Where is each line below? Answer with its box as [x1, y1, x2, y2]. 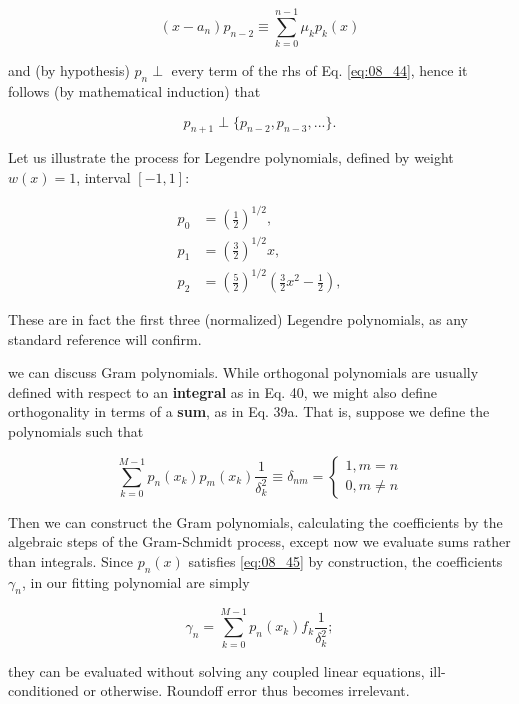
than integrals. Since [8, 550, 133, 571]
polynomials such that [8, 421, 144, 442]
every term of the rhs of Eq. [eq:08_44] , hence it [171, 60, 468, 81]
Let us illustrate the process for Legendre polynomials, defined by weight [8, 147, 454, 168]
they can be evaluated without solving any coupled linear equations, [8, 660, 425, 681]
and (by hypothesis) [8, 60, 130, 81]
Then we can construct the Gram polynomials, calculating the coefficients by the [8, 511, 503, 532]
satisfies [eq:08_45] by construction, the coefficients [188, 550, 503, 571]
